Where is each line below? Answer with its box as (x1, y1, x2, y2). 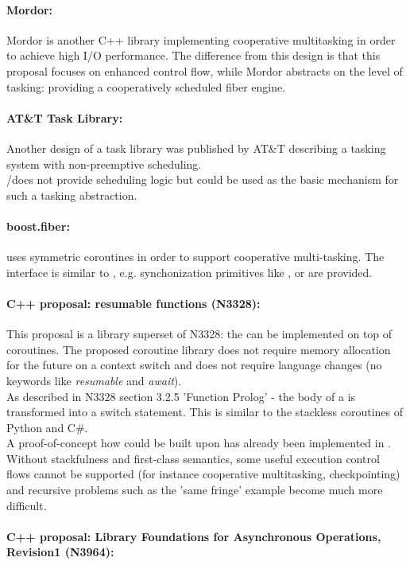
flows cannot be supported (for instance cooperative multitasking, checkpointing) (6, 466, 400, 482)
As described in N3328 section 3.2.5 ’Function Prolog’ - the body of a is (6, 388, 356, 404)
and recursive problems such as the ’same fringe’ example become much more (6, 481, 383, 498)
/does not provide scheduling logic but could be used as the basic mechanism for (6, 171, 399, 188)
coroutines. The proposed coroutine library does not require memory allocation (6, 341, 391, 357)
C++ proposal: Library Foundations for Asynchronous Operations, (6, 528, 381, 544)
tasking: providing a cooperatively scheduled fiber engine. (6, 78, 286, 95)
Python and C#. (6, 419, 88, 435)
